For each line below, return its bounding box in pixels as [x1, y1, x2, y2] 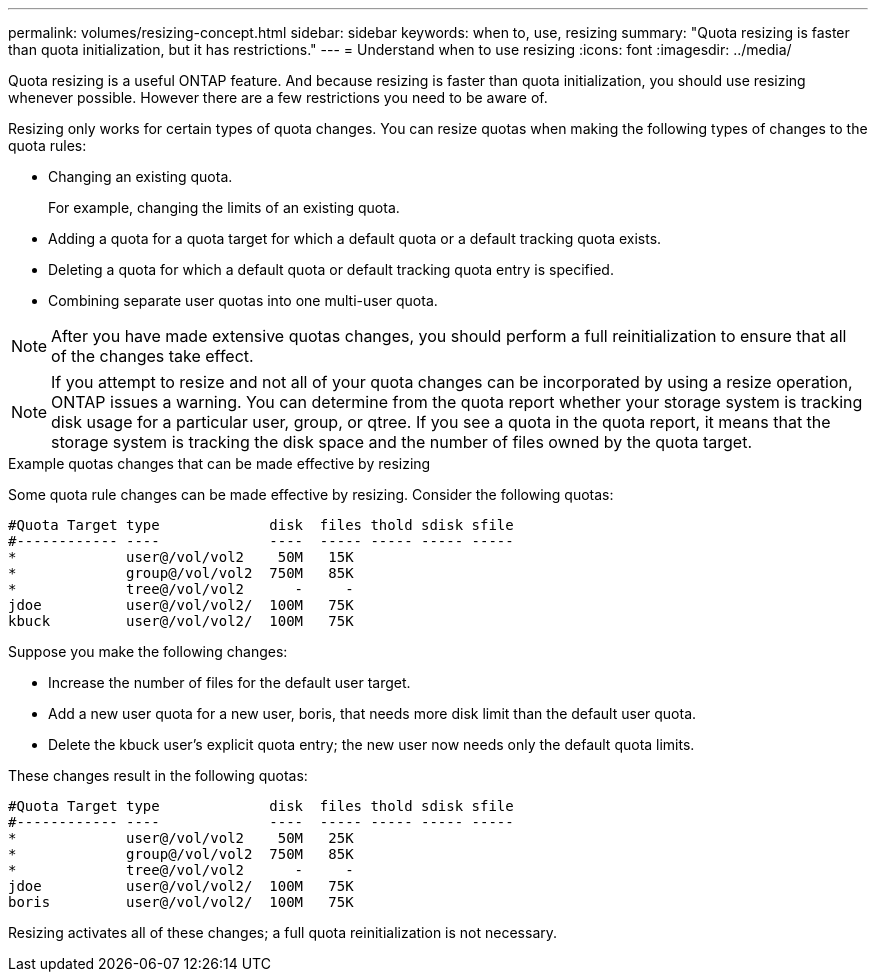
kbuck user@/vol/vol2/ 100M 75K [8, 613, 354, 629]
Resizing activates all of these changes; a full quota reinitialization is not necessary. [8, 924, 558, 941]
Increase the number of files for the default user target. [48, 674, 411, 691]
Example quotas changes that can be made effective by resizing [8, 455, 431, 472]
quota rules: [8, 137, 87, 154]
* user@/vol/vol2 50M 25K [8, 830, 354, 846]
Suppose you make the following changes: [8, 643, 288, 660]
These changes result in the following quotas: [8, 767, 308, 784]
